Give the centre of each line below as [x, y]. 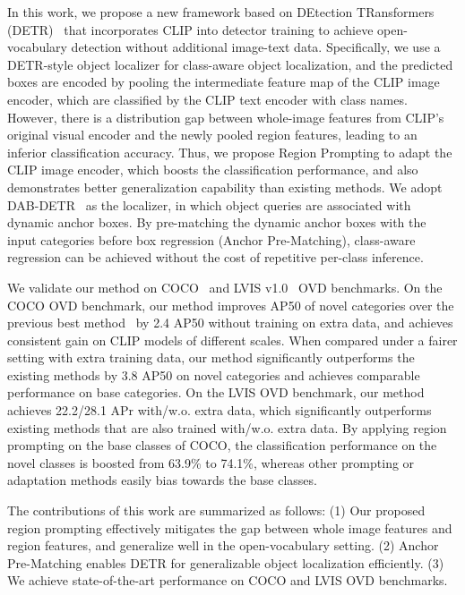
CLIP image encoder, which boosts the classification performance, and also [213, 170]
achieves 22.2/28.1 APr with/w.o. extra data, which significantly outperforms [220, 410]
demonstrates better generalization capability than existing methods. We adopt [225, 187]
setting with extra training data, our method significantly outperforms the [211, 357]
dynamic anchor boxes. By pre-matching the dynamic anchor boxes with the [217, 222]
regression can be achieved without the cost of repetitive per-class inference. [215, 257]
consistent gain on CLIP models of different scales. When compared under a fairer [232, 340]
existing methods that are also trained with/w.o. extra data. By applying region [227, 427]
